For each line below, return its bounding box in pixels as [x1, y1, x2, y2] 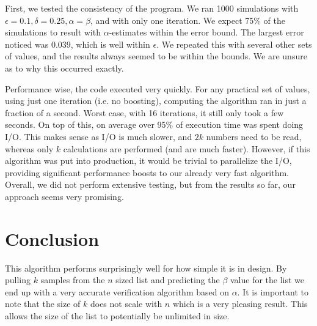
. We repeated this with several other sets [156, 37, 312, 50]
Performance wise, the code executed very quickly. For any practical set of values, [5, 82, 310, 95]
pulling [5, 273, 31, 286]
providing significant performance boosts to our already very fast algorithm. [5, 166, 289, 179]
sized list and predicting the [115, 273, 220, 286]
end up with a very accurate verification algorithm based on [5, 285, 229, 298]
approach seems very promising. [5, 190, 124, 202]
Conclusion [5, 226, 100, 251]
